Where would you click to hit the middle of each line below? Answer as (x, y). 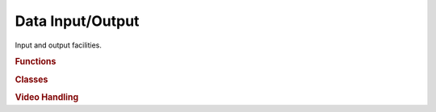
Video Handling (47, 97)
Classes (31, 79)
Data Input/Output (77, 21)
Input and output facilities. (59, 45)
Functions (36, 62)
